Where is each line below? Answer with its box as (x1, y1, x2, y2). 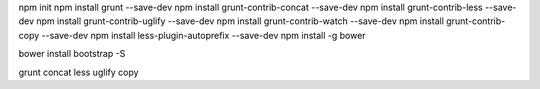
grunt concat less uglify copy (18, 66, 139, 78)
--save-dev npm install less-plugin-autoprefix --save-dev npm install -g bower (41, 29, 366, 41)
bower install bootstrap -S (18, 48, 126, 60)
